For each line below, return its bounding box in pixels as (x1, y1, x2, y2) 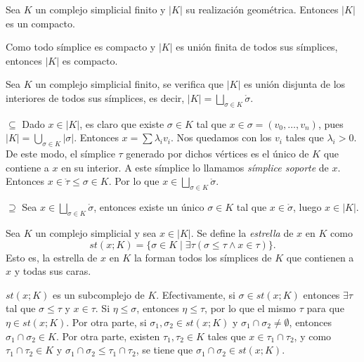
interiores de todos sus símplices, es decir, (6, 90, 185, 105)
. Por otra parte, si (66, 314, 147, 329)
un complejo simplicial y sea (35, 225, 157, 240)
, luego (292, 200, 322, 214)
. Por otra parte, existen (56, 328, 160, 343)
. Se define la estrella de (190, 225, 294, 240)
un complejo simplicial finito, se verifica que (35, 77, 223, 91)
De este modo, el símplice (6, 146, 115, 161)
